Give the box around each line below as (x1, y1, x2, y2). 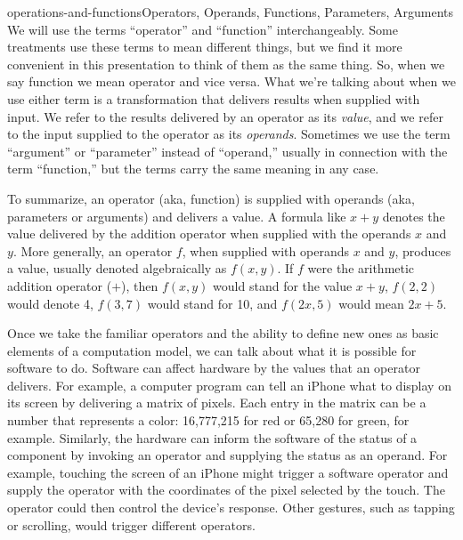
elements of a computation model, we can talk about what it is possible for (7, 341, 417, 359)
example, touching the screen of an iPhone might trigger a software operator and (7, 463, 449, 481)
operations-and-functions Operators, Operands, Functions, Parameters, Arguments (7, 3, 453, 20)
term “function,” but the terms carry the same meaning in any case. (7, 159, 379, 178)
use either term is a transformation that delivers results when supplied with (7, 89, 420, 108)
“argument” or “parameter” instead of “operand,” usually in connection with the (7, 141, 448, 160)
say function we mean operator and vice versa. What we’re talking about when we (7, 72, 456, 91)
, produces (394, 241, 451, 260)
